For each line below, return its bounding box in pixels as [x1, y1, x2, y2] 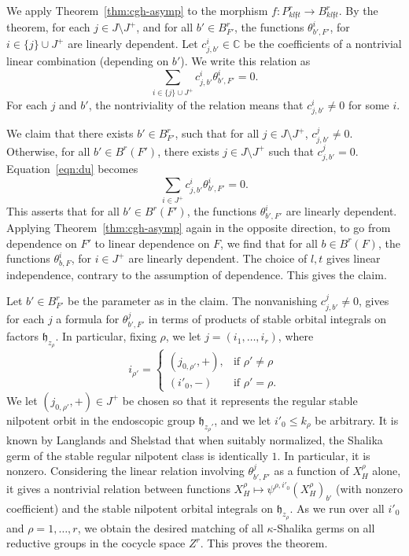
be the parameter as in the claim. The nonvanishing [67, 293, 318, 309]
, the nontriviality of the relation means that [88, 97, 304, 113]
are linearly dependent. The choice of [128, 250, 308, 267]
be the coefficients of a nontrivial [243, 35, 402, 52]
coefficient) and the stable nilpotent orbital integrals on [6, 499, 273, 516]
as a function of [274, 462, 349, 479]
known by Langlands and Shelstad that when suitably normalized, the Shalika [6, 432, 383, 448]
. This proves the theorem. [200, 535, 328, 551]
